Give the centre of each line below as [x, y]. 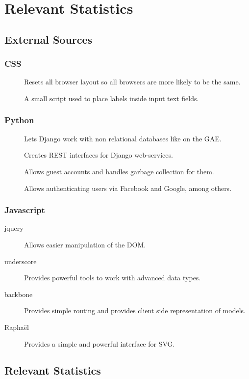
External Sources [49, 39]
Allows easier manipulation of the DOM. [85, 244]
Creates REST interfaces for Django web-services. [99, 155]
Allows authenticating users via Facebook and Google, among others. [128, 188]
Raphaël [17, 327]
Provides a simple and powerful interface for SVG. [100, 343]
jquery [14, 228]
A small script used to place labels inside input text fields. [112, 98]
